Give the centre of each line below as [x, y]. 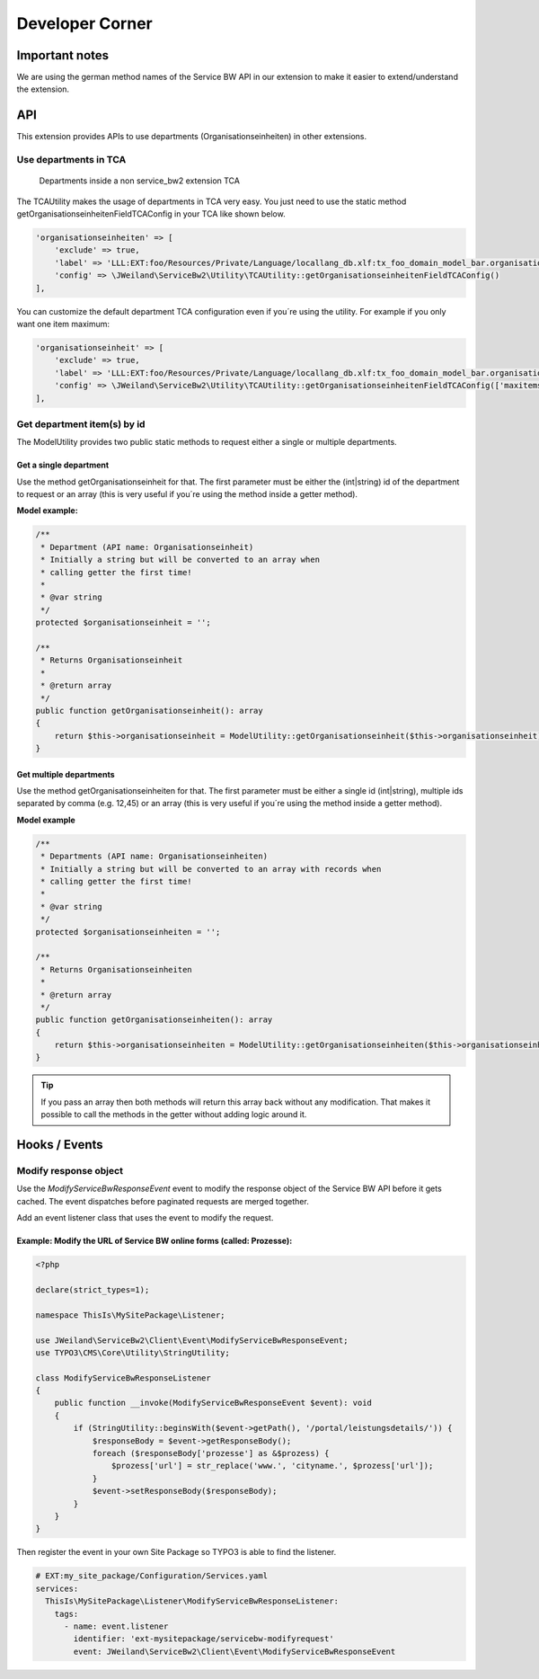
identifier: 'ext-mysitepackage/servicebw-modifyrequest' [203, 1639]
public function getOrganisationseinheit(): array [150, 711]
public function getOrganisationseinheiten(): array [154, 1020]
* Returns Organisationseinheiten [116, 969]
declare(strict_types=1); [93, 1289]
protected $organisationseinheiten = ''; [128, 932]
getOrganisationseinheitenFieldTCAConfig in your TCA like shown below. [151, 214]
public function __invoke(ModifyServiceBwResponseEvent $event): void [213, 1403]
